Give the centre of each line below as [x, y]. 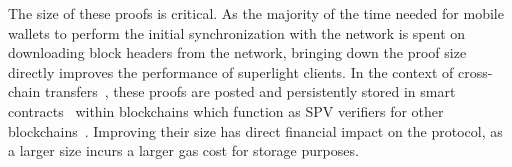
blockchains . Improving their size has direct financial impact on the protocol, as [255, 130]
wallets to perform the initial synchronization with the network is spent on [237, 32]
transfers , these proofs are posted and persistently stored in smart [250, 91]
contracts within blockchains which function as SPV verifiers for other [226, 110]
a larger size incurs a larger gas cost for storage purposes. [183, 150]
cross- [475, 71]
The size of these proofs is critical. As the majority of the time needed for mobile [256, 13]
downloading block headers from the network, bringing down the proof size [237, 52]
